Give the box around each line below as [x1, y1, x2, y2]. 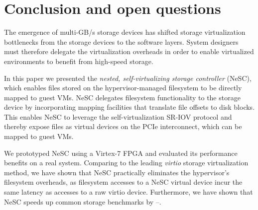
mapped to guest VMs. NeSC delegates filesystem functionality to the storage [4, 92, 241, 102]
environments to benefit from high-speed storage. [4, 56, 153, 66]
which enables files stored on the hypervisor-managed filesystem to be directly [4, 82, 242, 93]
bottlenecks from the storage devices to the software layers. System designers [4, 36, 239, 47]
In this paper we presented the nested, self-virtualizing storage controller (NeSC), [4, 72, 252, 83]
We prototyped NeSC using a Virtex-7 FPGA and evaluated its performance [4, 147, 238, 158]
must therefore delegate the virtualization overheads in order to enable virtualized [4, 46, 254, 57]
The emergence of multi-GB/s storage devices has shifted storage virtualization [4, 27, 246, 37]
